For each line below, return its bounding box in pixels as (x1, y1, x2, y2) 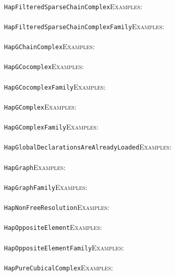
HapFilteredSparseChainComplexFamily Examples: (4, 20, 164, 31)
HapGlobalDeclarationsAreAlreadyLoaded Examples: (4, 141, 171, 152)
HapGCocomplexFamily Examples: (4, 81, 106, 92)
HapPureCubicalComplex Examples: (4, 262, 113, 272)
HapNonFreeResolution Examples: (4, 202, 110, 213)
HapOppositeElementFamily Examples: (4, 242, 124, 252)
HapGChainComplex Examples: (4, 41, 95, 52)
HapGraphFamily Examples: (4, 181, 88, 192)
